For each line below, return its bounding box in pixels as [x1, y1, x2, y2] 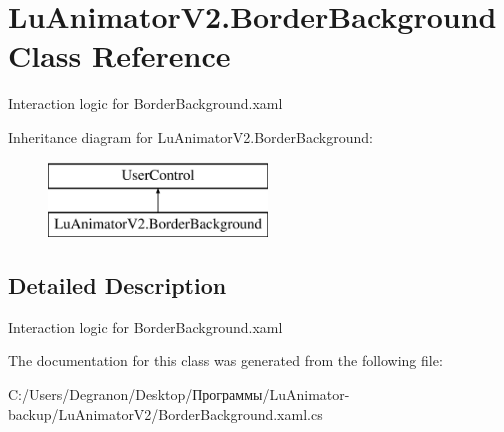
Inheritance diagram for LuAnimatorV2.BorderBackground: [8, 126, 373, 147]
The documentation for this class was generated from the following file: [8, 350, 443, 371]
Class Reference [8, 35, 231, 76]
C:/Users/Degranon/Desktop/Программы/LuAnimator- [8, 384, 350, 405]
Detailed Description [8, 270, 227, 301]
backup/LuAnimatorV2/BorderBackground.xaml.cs [8, 403, 323, 424]
